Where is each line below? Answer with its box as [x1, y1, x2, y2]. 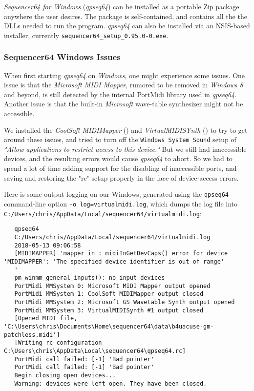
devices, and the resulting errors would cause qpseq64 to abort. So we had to [4, 153, 233, 164]
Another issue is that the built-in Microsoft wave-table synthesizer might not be [4, 99, 243, 109]
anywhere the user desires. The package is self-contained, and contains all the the [4, 11, 247, 21]
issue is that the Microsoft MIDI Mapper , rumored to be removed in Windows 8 [4, 80, 243, 90]
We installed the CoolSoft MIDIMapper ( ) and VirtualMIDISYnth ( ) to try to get [4, 124, 248, 135]
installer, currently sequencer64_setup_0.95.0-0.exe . [4, 30, 169, 40]
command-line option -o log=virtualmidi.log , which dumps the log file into [4, 198, 238, 208]
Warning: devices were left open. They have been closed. [14, 380, 207, 387]
